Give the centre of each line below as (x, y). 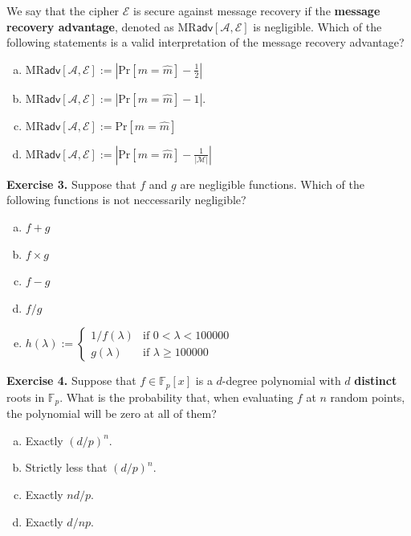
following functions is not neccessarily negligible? (126, 200)
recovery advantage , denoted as (90, 26)
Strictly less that (66, 467)
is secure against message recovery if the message (257, 10)
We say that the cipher (63, 10)
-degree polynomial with (281, 381)
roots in (26, 397)
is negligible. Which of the (317, 26)
